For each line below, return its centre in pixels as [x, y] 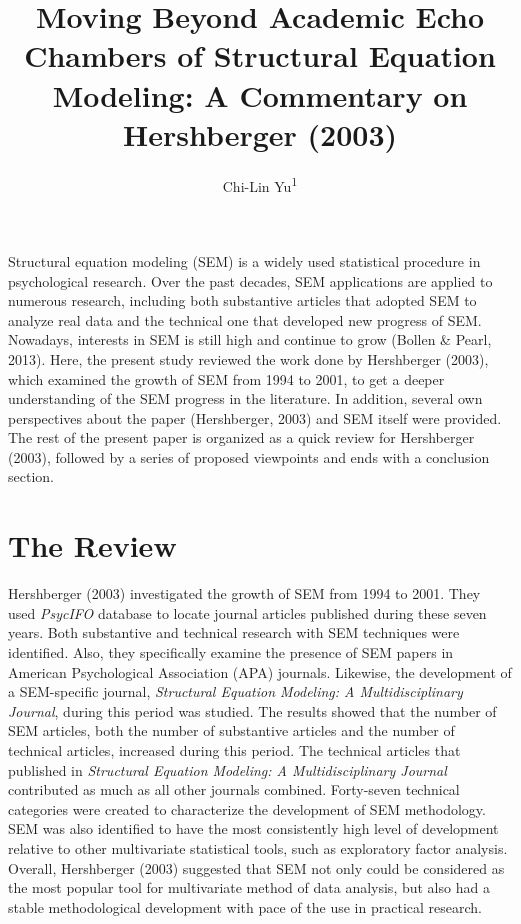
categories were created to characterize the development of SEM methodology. [247, 808]
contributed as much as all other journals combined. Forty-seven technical [234, 789]
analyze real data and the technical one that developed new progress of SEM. [245, 319]
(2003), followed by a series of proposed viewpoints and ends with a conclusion [249, 456]
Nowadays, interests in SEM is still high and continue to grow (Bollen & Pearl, [250, 339]
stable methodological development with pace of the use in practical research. [245, 906]
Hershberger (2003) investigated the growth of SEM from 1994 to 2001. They [244, 593]
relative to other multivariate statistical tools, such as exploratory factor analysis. [258, 847]
